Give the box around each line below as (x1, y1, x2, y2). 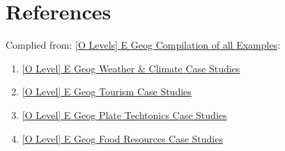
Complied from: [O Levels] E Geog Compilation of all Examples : (6, 38, 281, 52)
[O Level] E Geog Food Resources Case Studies (22, 131, 223, 145)
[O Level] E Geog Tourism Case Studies (22, 84, 192, 99)
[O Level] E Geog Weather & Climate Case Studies (22, 61, 240, 75)
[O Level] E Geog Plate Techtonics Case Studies (22, 107, 227, 122)
